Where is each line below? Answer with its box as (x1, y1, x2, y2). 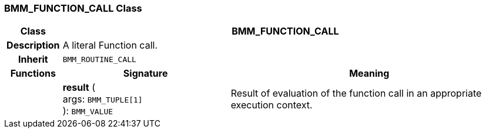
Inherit (18, 53, 48, 66)
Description (6, 39, 60, 52)
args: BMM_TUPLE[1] (62, 93, 143, 105)
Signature (123, 67, 168, 80)
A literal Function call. (62, 39, 157, 52)
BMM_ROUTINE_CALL (62, 54, 136, 64)
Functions (10, 67, 56, 80)
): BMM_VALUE (62, 105, 113, 117)
